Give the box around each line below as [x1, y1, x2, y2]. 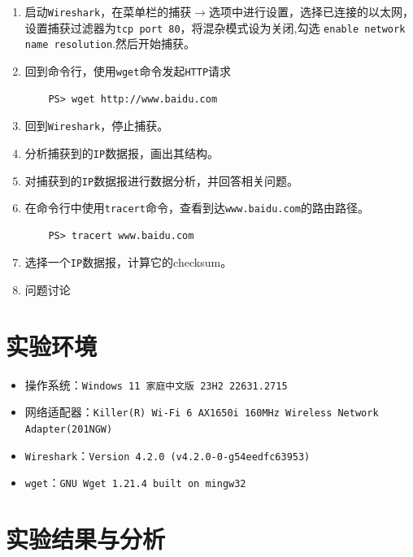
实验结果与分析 [6, 522, 166, 555]
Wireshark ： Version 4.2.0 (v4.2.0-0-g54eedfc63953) [24, 446, 311, 463]
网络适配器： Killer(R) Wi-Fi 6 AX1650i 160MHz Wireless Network [24, 403, 379, 420]
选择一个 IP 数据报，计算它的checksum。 [24, 254, 233, 271]
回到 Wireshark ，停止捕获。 [24, 117, 169, 134]
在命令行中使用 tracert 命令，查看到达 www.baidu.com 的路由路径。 [24, 199, 369, 216]
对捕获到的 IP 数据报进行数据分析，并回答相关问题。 [24, 172, 299, 189]
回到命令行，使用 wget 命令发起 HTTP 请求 [24, 62, 232, 79]
